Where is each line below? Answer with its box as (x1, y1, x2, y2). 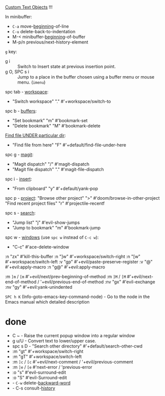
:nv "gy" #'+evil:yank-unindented (5, 284, 72, 290)
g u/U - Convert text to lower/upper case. (12, 338, 96, 344)
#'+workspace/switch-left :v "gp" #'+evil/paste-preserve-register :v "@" (5, 259, 153, 264)
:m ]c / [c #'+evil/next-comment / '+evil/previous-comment (12, 358, 133, 365)
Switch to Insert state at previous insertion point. (17, 64, 116, 69)
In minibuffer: (5, 14, 33, 19)
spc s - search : (5, 210, 36, 216)
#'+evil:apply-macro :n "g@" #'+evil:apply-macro (5, 264, 105, 270)
